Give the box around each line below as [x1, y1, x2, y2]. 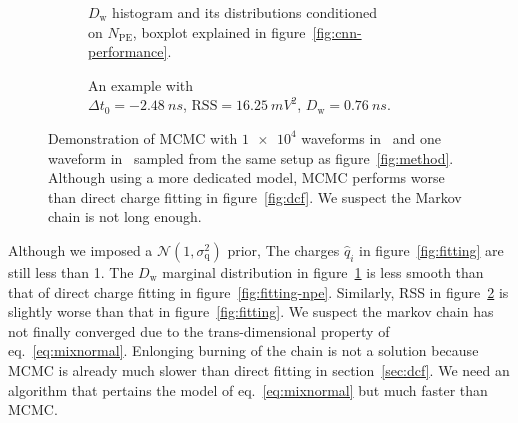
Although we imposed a [8, 239, 153, 260]
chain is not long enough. [48, 206, 202, 227]
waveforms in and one [301, 127, 442, 148]
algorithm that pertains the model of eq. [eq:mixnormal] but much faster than [8, 379, 488, 400]
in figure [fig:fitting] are [359, 239, 504, 260]
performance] [88, 41, 168, 62]
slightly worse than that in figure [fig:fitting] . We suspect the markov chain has [8, 301, 494, 322]
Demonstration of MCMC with [48, 127, 238, 148]
